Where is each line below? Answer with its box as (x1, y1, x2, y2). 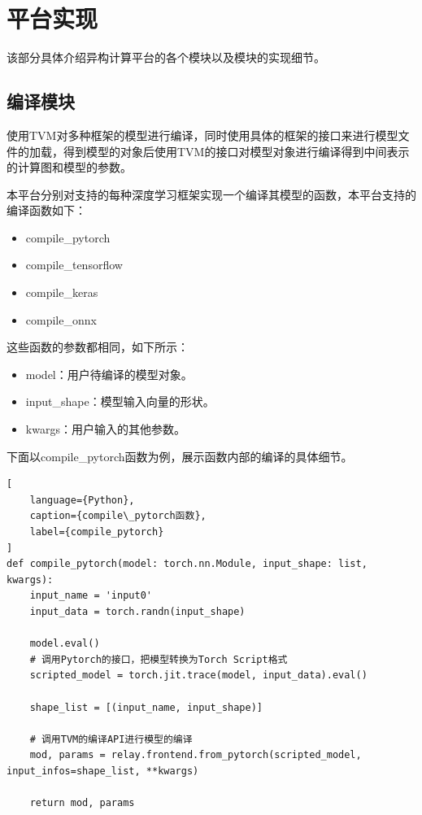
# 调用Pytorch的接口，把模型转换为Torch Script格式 (29, 653, 288, 665)
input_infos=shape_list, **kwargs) (7, 765, 199, 777)
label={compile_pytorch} (29, 526, 164, 538)
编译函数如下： (7, 202, 86, 219)
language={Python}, (29, 494, 135, 506)
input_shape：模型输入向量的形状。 (25, 393, 215, 410)
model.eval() (29, 638, 100, 650)
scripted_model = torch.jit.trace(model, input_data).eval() (29, 669, 368, 682)
